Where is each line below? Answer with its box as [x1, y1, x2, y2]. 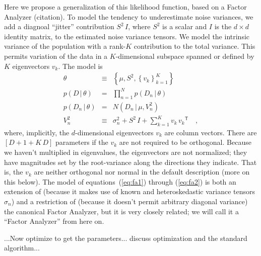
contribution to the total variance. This [134, 41, 255, 51]
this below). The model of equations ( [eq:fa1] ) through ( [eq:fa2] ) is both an [4, 176, 236, 187]
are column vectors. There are [164, 127, 257, 137]
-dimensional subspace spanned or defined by [115, 50, 254, 61]
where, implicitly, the [4, 127, 70, 137]
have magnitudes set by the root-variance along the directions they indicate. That [4, 156, 257, 167]
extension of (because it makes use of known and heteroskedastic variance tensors [4, 186, 255, 197]
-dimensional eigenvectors [75, 127, 154, 137]
